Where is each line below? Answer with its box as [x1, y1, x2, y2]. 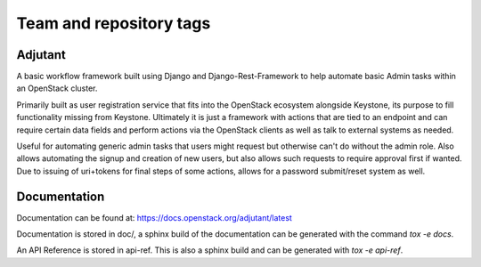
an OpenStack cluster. [16, 83, 98, 93]
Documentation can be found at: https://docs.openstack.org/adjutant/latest [16, 212, 293, 222]
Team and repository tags [16, 13, 211, 33]
